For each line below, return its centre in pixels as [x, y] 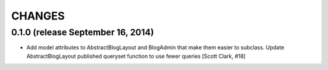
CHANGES [38, 16]
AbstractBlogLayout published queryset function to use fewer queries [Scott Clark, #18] [136, 56]
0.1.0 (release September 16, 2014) [83, 32]
